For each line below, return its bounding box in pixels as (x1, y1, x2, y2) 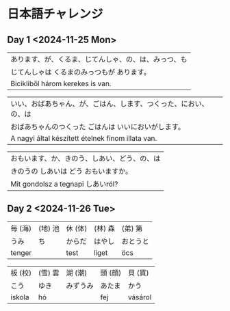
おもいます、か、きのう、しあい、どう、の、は (10, 154, 161, 163)
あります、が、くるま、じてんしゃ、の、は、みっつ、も (10, 55, 188, 64)
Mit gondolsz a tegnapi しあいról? (10, 179, 118, 189)
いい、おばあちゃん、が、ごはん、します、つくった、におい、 (10, 99, 209, 108)
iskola (10, 292, 29, 301)
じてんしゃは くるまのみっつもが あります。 (10, 68, 151, 77)
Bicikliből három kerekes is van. (10, 79, 112, 88)
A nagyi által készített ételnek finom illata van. (10, 134, 157, 143)
